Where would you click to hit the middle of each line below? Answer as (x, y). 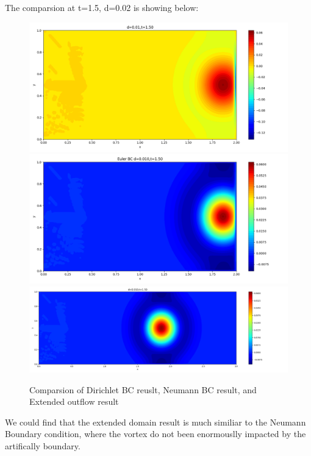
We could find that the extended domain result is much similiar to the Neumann (155, 422)
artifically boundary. (43, 445)
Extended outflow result (74, 401)
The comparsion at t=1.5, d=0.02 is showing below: (102, 7)
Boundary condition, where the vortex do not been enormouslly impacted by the (155, 434)
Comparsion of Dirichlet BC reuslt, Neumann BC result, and (143, 389)
